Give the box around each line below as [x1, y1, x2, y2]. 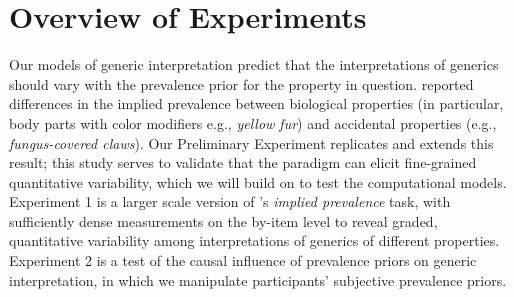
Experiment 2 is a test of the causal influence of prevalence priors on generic [9, 250, 477, 271]
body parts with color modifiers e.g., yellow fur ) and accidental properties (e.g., [9, 112, 497, 133]
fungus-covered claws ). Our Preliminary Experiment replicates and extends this [9, 132, 494, 153]
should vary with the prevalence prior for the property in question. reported [9, 73, 474, 94]
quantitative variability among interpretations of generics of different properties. [9, 230, 500, 251]
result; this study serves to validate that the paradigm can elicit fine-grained [9, 152, 477, 173]
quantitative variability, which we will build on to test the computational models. [9, 171, 507, 192]
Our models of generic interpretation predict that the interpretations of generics [9, 54, 499, 75]
